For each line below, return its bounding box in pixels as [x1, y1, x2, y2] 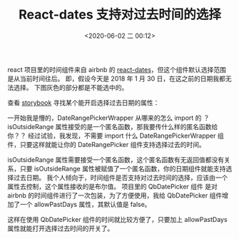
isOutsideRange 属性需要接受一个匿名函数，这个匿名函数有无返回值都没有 [7, 155, 225, 164]
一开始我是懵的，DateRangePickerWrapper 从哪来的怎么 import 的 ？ [7, 113, 210, 122]
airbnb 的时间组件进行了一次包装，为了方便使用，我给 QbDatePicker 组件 [7, 190, 223, 200]
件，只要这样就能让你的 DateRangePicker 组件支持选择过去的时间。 [7, 140, 205, 148]
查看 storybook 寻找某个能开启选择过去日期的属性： [7, 98, 160, 107]
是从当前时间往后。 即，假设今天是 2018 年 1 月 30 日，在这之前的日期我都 [7, 74, 226, 83]
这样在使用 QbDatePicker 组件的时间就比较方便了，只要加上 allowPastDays [7, 215, 228, 223]
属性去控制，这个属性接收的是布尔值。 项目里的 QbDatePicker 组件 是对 [7, 182, 218, 190]
